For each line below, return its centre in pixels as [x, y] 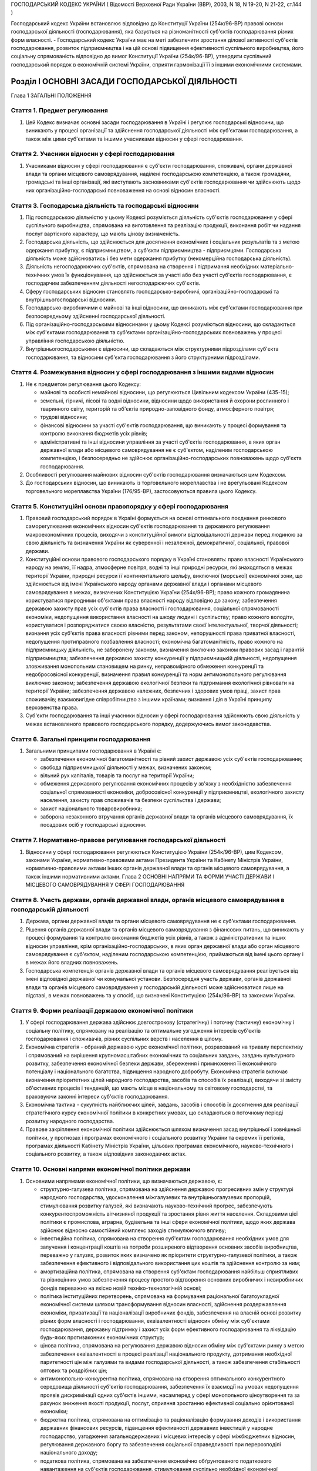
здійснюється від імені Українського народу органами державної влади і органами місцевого [144, 584]
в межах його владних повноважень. [72, 963]
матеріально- [277, 267]
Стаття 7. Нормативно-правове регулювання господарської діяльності [118, 840]
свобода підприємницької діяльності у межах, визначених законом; [126, 767]
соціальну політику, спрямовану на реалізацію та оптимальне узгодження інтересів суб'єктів [143, 1030]
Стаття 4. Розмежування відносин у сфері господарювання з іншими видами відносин [142, 372]
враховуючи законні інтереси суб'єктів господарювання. [97, 1096]
